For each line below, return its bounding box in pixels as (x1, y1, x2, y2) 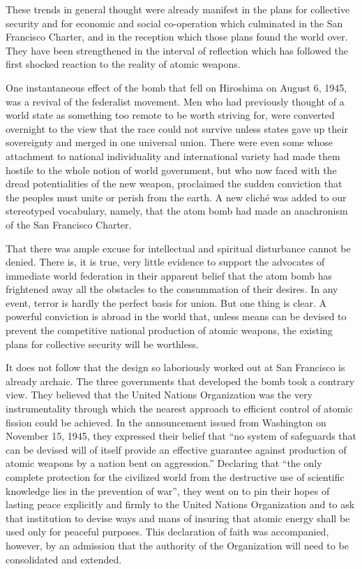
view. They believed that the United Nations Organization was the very (6, 387, 313, 402)
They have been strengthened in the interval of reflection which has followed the (6, 43, 349, 57)
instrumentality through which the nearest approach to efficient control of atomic (6, 401, 353, 416)
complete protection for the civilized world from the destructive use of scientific (6, 470, 345, 484)
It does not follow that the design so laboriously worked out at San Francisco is (6, 360, 345, 375)
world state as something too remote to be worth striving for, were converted (6, 108, 335, 122)
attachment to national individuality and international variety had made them (6, 148, 340, 163)
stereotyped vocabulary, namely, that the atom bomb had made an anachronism (6, 203, 348, 218)
